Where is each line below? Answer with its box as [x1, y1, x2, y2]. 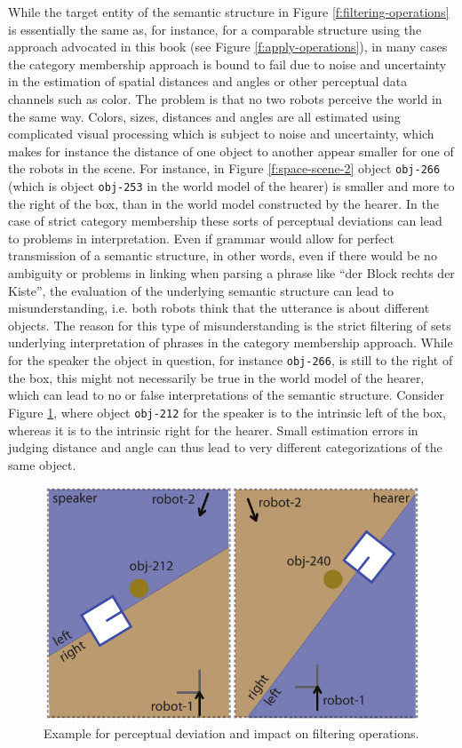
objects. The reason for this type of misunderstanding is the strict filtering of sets [8, 315, 451, 334]
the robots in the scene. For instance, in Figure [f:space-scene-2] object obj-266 [8, 159, 441, 178]
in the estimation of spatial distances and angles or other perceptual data [8, 72, 408, 91]
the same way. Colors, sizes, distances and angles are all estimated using [8, 107, 401, 125]
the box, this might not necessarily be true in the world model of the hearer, [8, 368, 425, 386]
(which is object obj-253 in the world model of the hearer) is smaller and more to [8, 177, 455, 195]
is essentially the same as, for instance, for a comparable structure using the [8, 20, 422, 38]
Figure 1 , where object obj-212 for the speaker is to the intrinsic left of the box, [8, 402, 446, 421]
